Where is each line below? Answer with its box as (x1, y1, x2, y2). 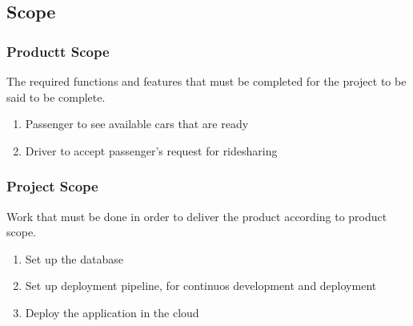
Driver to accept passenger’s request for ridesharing (25, 142, 278, 159)
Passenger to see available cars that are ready (25, 115, 249, 132)
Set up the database (25, 250, 123, 267)
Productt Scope (6, 41, 110, 61)
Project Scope (6, 176, 98, 196)
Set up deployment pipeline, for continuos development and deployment (25, 277, 377, 294)
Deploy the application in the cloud (25, 304, 199, 320)
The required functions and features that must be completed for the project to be (6, 73, 407, 89)
